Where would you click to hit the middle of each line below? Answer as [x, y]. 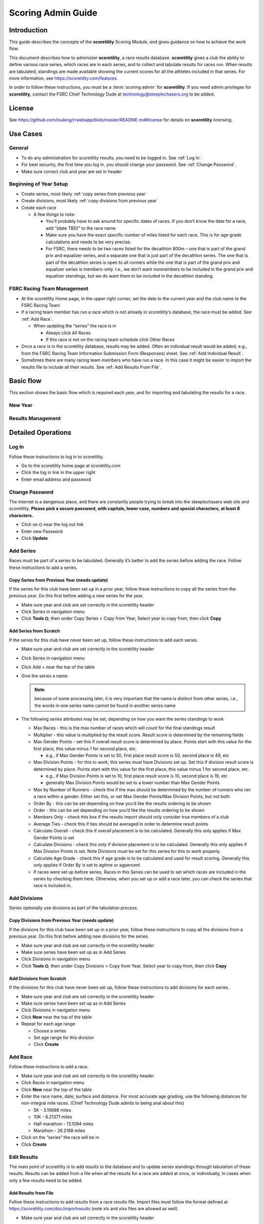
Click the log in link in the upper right [58, 472]
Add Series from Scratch [35, 631]
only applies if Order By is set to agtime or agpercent [87, 865]
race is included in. [53, 886]
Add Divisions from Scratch [37, 978]
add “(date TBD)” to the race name [81, 228]
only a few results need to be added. [46, 1180]
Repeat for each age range [48, 1024]
